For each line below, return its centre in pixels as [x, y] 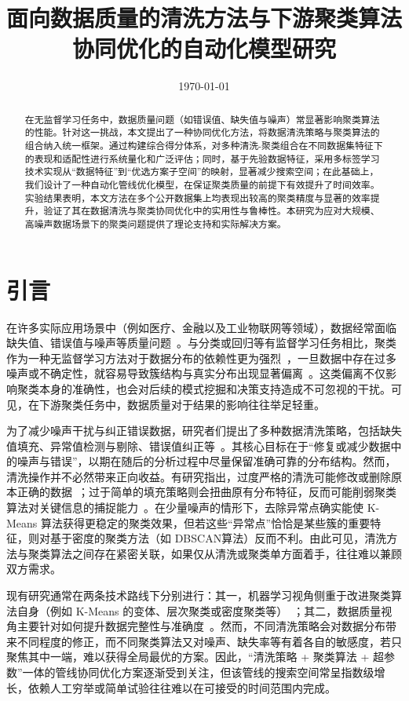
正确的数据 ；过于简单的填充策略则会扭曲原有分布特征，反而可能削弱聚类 [206, 492]
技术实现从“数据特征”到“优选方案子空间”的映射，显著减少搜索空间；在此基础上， [202, 172]
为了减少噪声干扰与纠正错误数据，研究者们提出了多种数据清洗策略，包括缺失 [204, 431]
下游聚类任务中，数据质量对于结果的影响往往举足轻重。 [182, 404]
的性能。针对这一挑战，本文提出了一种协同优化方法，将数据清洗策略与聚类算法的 [202, 132]
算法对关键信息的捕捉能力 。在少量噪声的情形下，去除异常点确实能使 [185, 507]
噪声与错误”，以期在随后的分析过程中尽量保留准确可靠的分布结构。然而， [206, 461]
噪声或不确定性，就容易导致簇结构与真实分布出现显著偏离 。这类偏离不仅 [196, 373]
